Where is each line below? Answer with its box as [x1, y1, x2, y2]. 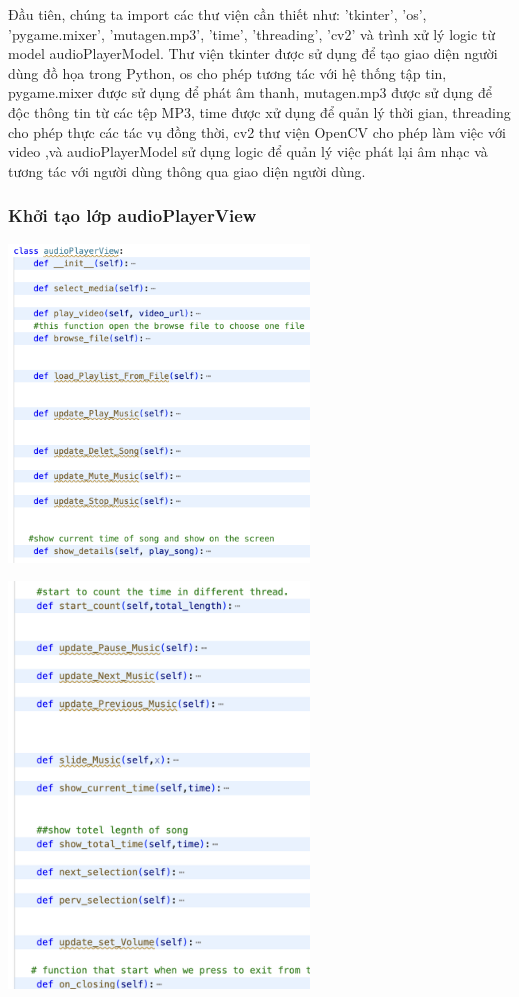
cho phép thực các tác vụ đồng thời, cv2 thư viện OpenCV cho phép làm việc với [8, 121, 506, 142]
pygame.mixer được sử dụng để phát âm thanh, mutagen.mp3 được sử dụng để [8, 82, 493, 103]
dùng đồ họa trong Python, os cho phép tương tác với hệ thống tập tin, [8, 62, 447, 83]
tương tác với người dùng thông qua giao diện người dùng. [8, 160, 366, 181]
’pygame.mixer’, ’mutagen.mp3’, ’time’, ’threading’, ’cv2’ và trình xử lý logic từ [8, 23, 496, 44]
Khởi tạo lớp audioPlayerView [8, 203, 257, 228]
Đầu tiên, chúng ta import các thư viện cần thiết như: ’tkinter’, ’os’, [8, 4, 427, 24]
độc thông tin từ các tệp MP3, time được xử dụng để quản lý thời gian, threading [8, 101, 511, 122]
